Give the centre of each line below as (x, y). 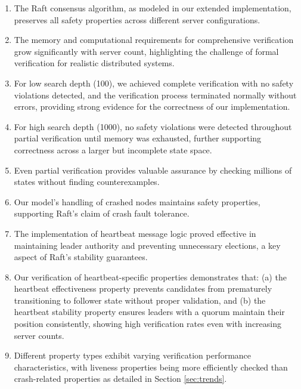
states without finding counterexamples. (87, 182)
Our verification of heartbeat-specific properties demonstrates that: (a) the (150, 277)
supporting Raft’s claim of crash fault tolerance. (102, 213)
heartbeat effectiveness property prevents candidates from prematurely (143, 288)
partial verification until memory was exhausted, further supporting (138, 138)
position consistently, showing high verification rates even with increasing (148, 324)
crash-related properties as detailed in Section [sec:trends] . (120, 379)
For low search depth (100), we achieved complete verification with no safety (154, 83)
